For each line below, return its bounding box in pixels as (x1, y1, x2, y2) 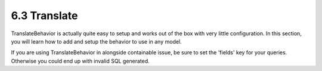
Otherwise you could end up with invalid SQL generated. (11, 57, 150, 64)
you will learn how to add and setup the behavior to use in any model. (11, 38, 182, 45)
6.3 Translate (11, 9, 78, 22)
